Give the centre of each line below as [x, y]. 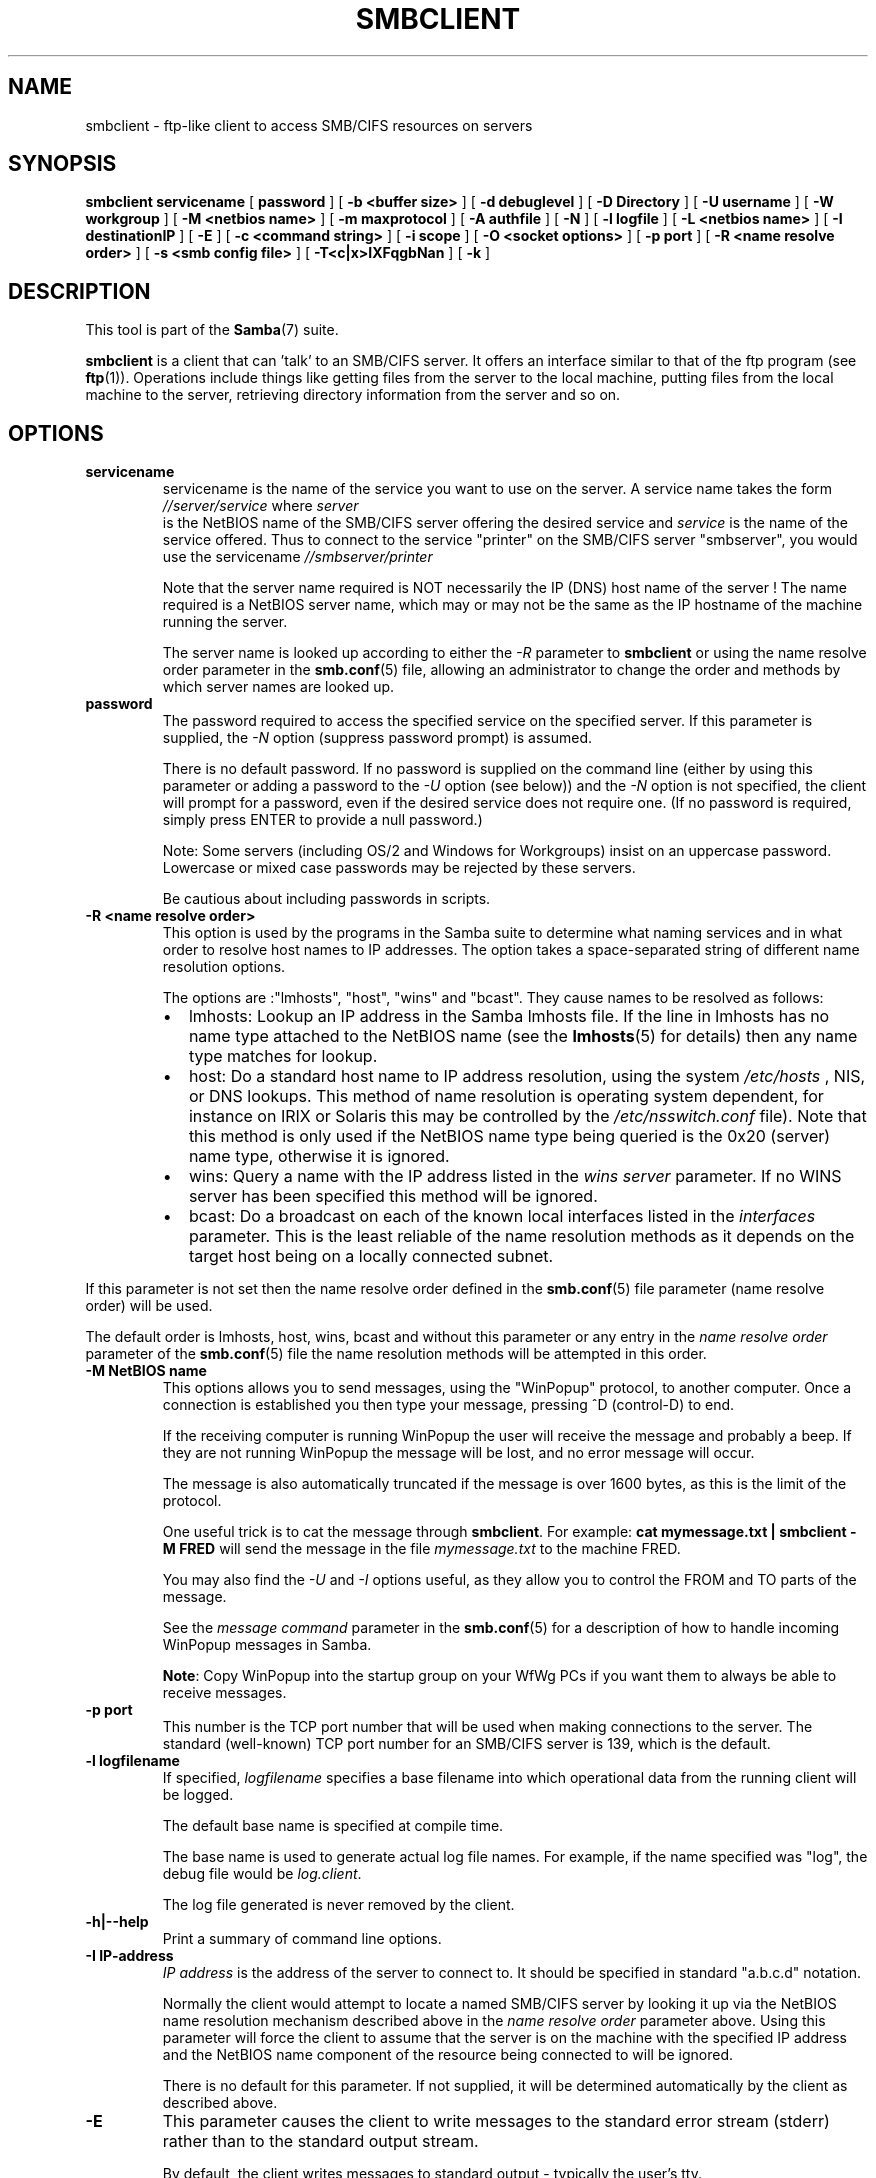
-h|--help [117, 1922]
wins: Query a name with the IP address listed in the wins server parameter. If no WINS [515, 1176]
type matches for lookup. [283, 1056]
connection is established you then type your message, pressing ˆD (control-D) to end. [448, 1405]
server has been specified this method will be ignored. [393, 1196]
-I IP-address [129, 1956]
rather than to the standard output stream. [320, 2141]
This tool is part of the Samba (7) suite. [212, 330]
